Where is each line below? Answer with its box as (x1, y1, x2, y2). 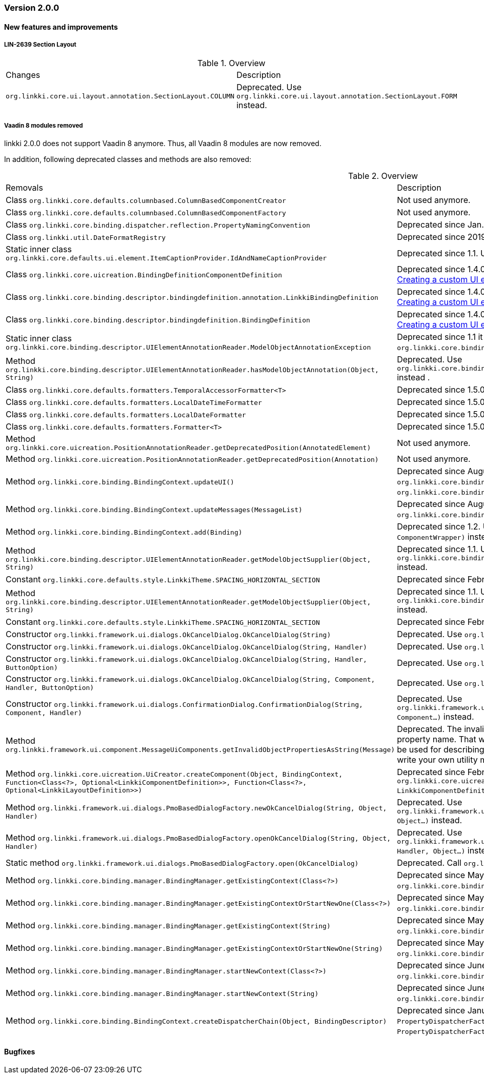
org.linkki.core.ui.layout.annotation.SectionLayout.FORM (236, 92, 457, 100)
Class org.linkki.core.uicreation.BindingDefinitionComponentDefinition (6, 269, 283, 280)
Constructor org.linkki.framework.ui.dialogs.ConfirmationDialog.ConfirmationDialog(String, (6, 699, 363, 709)
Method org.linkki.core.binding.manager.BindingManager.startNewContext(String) (6, 988, 319, 999)
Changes (6, 70, 41, 80)
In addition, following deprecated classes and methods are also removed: (4, 155, 251, 164)
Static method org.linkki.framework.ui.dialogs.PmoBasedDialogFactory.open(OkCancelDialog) (6, 858, 359, 868)
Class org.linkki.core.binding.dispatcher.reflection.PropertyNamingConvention (6, 219, 310, 230)
